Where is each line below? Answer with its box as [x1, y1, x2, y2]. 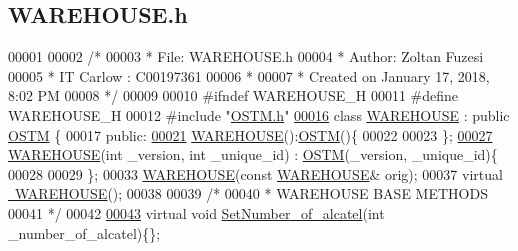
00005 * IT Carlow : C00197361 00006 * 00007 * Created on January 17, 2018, [8, 65, 490, 86]
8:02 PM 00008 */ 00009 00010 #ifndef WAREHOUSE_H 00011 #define [8, 85, 459, 106]
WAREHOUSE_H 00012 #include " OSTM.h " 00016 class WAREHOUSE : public [8, 104, 510, 125]
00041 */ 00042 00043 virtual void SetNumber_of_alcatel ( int [8, 202, 385, 223]
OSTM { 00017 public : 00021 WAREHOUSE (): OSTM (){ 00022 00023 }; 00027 [8, 124, 493, 145]
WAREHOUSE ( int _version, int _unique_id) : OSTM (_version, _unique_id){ [8, 144, 498, 165]
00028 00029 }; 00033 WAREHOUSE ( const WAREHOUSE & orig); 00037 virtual [8, 163, 503, 184]
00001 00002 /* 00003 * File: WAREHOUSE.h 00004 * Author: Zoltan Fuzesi [8, 46, 484, 67]
